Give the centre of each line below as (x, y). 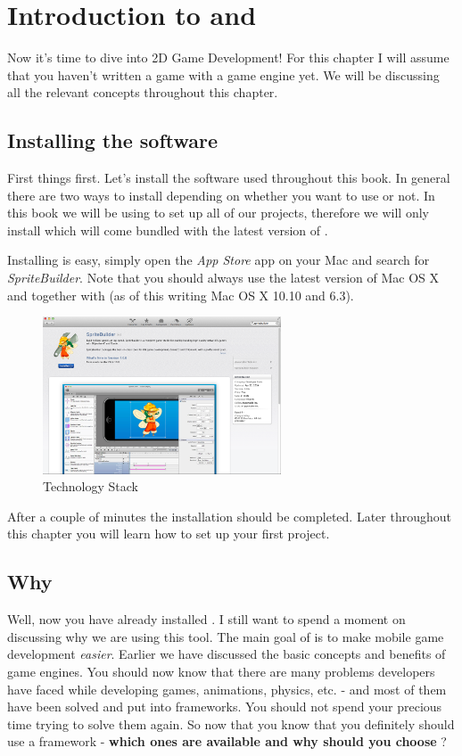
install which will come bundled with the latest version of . (168, 230)
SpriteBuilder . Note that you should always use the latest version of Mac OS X (223, 278)
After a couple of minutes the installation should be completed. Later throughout (229, 516)
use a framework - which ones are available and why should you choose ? (227, 741)
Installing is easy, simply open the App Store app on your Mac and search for (219, 260)
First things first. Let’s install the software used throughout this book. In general (229, 178)
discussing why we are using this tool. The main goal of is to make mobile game (226, 636)
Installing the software (113, 140)
